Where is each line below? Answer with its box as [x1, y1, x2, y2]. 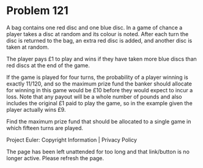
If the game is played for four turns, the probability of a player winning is [6, 73, 188, 81]
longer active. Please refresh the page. [6, 154, 105, 162]
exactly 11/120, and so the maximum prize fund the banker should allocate [6, 80, 193, 87]
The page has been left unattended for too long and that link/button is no [6, 148, 190, 155]
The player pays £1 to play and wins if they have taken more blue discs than [6, 55, 197, 62]
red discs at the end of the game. [6, 62, 90, 69]
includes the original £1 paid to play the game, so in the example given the [6, 99, 193, 107]
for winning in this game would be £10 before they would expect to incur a [6, 86, 193, 93]
